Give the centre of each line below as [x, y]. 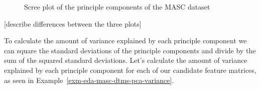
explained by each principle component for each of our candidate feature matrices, [130, 70]
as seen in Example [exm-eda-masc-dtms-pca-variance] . [89, 80]
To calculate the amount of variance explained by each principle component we [125, 40]
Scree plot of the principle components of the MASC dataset [117, 7]
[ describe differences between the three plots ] [73, 23]
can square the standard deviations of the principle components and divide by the [130, 50]
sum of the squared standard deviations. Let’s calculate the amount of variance [126, 60]
